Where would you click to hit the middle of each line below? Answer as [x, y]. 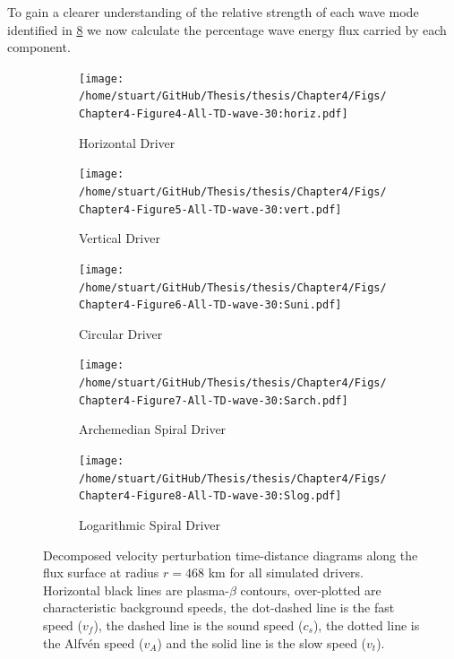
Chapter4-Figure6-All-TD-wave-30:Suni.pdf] [210, 305]
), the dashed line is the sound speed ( [198, 624]
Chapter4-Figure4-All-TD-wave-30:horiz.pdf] [214, 114]
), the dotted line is [366, 624]
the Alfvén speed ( [94, 642]
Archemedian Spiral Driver [153, 429]
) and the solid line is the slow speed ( [262, 642]
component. [39, 47]
